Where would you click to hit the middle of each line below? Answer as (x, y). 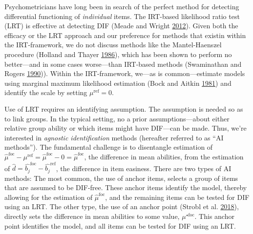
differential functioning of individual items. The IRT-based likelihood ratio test (122, 16)
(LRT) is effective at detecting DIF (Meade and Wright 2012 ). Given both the (121, 26)
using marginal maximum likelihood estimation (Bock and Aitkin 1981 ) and (118, 83)
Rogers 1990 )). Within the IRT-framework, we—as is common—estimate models (125, 73)
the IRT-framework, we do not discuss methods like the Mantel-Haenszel (113, 45)
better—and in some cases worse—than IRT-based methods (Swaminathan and (123, 64)
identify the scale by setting (46, 92)
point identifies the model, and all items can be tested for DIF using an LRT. (120, 225)
